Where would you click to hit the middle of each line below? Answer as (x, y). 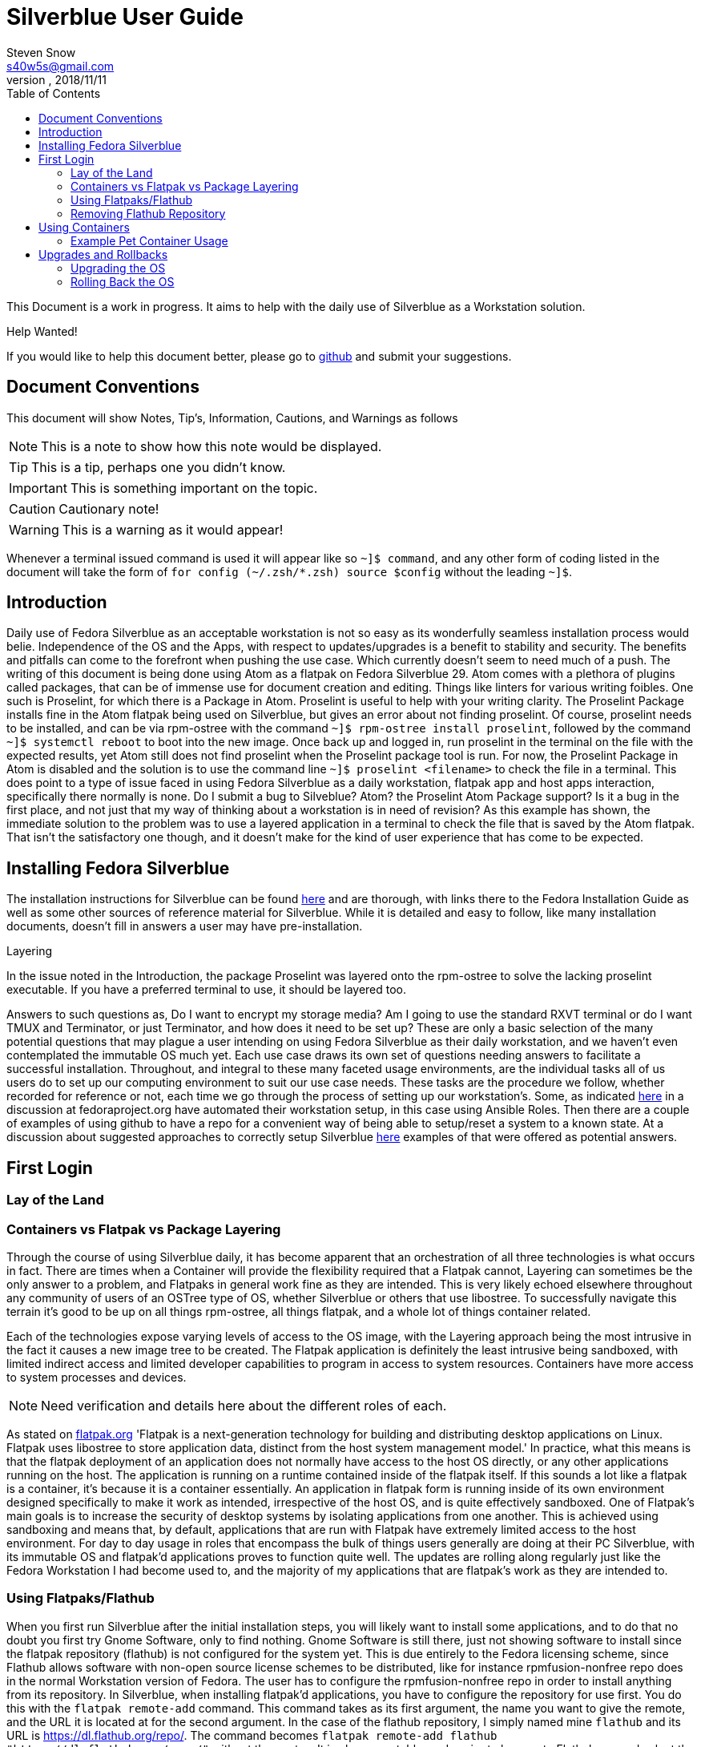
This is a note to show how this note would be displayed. (212, 446)
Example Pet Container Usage (149, 240)
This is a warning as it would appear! (173, 529)
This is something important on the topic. (194, 488)
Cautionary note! (109, 508)
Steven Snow (41, 52)
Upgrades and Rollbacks (103, 254)
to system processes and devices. (97, 1377)
